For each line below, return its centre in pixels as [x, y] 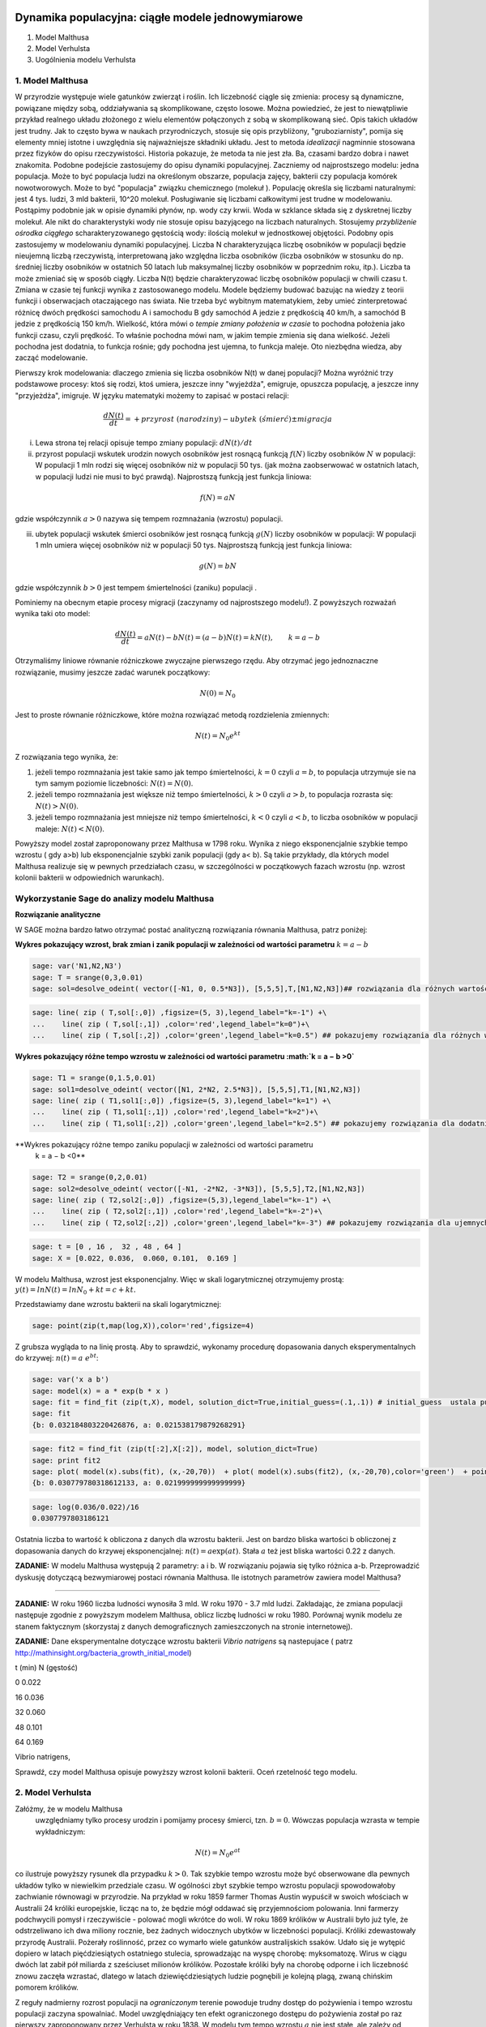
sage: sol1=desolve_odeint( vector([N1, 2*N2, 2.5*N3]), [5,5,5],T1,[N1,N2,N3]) [196, 1089]
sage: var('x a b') [70, 1380]
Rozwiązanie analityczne [58, 915]
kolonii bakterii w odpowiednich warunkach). [90, 878]
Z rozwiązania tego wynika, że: [67, 757]
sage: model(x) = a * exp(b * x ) [100, 1391]
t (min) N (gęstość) [47, 1667]
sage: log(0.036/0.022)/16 [85, 1507]
